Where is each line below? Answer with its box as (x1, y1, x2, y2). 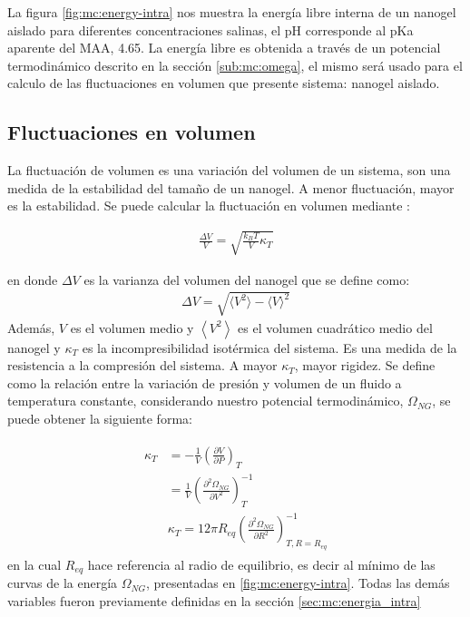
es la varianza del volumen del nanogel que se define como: (83, 269, 410, 289)
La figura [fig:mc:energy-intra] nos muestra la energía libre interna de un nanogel (7, 3, 456, 21)
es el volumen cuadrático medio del (238, 318, 433, 337)
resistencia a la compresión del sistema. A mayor (7, 356, 278, 375)
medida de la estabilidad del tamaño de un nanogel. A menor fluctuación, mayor (7, 178, 455, 197)
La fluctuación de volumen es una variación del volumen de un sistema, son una (7, 161, 451, 180)
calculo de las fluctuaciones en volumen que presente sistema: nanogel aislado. (7, 73, 440, 93)
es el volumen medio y (70, 318, 194, 337)
